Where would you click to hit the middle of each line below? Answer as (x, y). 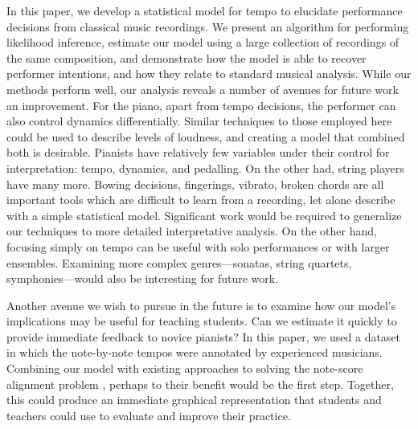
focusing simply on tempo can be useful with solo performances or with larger (198, 246)
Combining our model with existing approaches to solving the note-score (185, 368)
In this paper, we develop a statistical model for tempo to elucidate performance (205, 10)
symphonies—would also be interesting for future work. (143, 278)
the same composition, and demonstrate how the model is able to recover (186, 57)
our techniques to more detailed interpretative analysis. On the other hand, (192, 231)
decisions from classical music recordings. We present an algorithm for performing (208, 26)
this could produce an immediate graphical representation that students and (194, 400)
